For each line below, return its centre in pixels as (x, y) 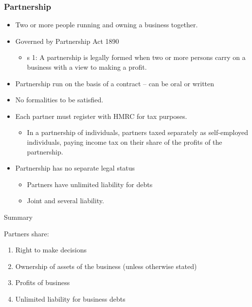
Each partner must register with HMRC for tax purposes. (101, 116)
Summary (18, 217)
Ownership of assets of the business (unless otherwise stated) (106, 266)
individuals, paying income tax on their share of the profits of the (125, 142)
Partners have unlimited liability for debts (90, 184)
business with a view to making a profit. (87, 67)
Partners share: (27, 233)
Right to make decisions (51, 250)
